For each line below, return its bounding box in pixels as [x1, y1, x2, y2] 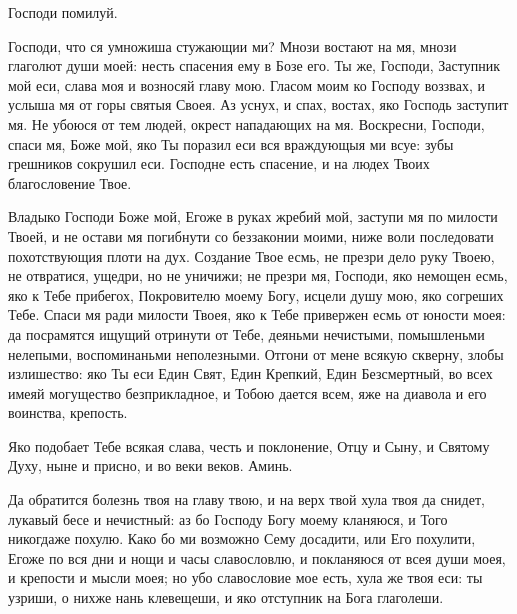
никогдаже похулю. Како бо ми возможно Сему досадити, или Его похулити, [8, 528, 476, 549]
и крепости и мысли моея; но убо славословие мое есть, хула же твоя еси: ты [8, 567, 483, 588]
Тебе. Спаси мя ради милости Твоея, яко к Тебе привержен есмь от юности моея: [8, 304, 506, 325]
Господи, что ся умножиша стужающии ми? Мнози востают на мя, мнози [8, 35, 457, 56]
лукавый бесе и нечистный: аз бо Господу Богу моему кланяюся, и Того [8, 508, 448, 529]
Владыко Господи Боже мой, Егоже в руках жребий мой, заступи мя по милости [8, 206, 498, 227]
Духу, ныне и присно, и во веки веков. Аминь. [8, 455, 293, 476]
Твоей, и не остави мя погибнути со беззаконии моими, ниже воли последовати [8, 225, 494, 246]
